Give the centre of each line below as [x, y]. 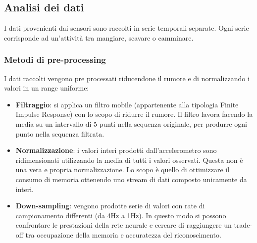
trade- [243, 225]
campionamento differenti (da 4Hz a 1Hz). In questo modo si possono [121, 215]
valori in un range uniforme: [47, 88]
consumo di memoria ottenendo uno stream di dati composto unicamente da [131, 179]
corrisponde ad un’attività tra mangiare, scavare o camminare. [99, 37]
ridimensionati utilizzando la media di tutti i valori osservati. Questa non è [129, 160]
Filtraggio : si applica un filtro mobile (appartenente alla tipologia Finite [127, 104]
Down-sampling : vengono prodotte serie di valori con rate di [110, 206]
